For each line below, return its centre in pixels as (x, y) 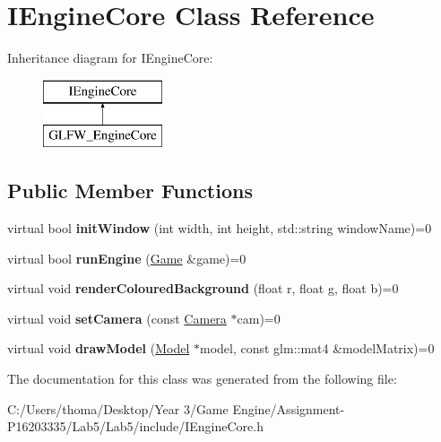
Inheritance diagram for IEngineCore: (110, 58)
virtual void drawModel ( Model (99, 348)
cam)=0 (259, 318)
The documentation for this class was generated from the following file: (202, 379)
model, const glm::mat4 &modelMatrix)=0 (317, 348)
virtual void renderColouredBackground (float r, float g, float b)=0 (203, 288)
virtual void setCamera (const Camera (117, 318)
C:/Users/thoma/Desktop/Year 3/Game (118, 408)
